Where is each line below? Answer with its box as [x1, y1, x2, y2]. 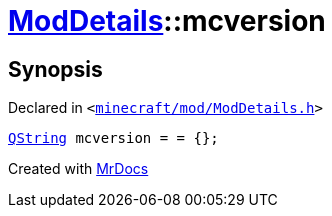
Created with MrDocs [8, 160, 149, 178]
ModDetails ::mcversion [8, 4, 326, 38]
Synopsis [8, 56, 103, 82]
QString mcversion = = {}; [8, 130, 219, 147]
